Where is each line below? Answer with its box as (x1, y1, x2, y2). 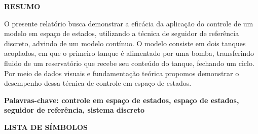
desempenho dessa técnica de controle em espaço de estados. (4, 78, 192, 88)
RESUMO (4, 1, 41, 11)
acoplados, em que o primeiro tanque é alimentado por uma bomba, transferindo (4, 48, 254, 58)
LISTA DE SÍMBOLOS (4, 121, 88, 132)
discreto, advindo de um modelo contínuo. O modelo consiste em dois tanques (4, 38, 246, 48)
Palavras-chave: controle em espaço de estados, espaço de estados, (4, 94, 239, 105)
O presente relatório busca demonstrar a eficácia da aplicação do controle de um (4, 18, 253, 28)
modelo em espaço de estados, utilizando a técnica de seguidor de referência (4, 28, 239, 39)
